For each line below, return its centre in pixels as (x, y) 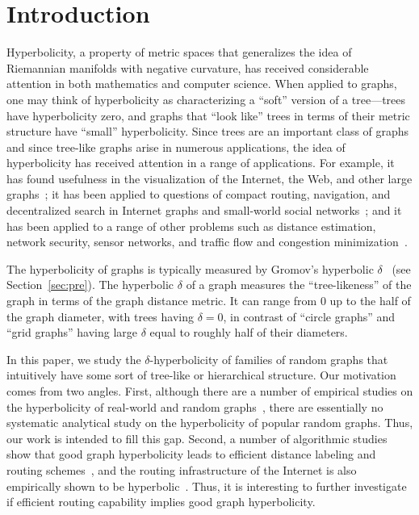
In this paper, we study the (74, 359)
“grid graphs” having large (72, 332)
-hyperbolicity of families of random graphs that (269, 359)
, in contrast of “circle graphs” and (309, 316)
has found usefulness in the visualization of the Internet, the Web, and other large (209, 178)
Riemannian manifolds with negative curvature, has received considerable (188, 67)
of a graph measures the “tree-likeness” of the (299, 285)
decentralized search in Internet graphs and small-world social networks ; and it (204, 210)
